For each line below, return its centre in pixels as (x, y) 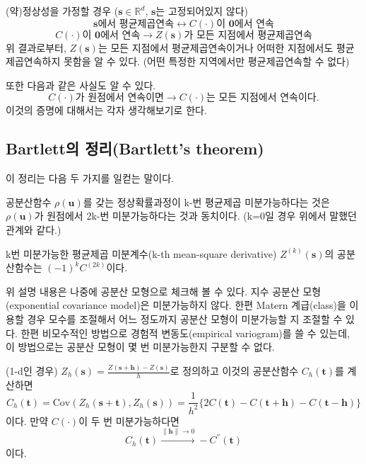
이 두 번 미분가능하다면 (129, 420)
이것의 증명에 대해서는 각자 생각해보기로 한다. (106, 110)
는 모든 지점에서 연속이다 (261, 98)
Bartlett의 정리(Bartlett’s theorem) (135, 148)
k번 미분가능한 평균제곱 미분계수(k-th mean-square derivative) (141, 253)
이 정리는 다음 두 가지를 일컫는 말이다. (90, 178)
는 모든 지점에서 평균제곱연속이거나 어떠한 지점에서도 (216, 47)
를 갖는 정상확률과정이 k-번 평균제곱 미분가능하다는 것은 (206, 202)
